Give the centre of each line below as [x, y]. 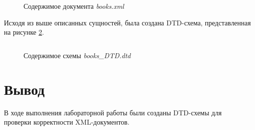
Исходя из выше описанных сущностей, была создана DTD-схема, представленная [127, 22]
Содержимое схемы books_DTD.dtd [77, 55]
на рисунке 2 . [24, 32]
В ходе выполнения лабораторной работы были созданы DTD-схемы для [113, 112]
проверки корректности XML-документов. [67, 122]
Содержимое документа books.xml [74, 6]
